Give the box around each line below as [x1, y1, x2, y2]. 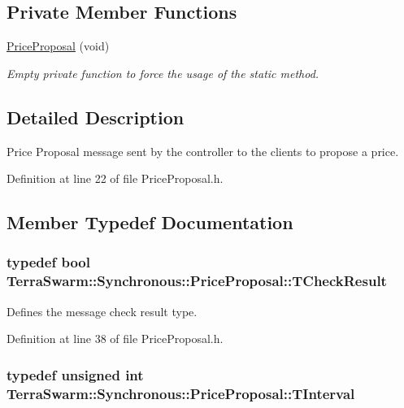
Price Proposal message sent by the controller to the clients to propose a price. [7, 142, 399, 159]
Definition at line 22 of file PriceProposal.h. [7, 170, 224, 187]
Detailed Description [7, 104, 185, 129]
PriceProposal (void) [7, 37, 110, 54]
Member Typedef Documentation [7, 210, 293, 235]
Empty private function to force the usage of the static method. [7, 64, 319, 81]
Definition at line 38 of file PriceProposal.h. [7, 330, 224, 347]
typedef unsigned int [7, 364, 144, 384]
